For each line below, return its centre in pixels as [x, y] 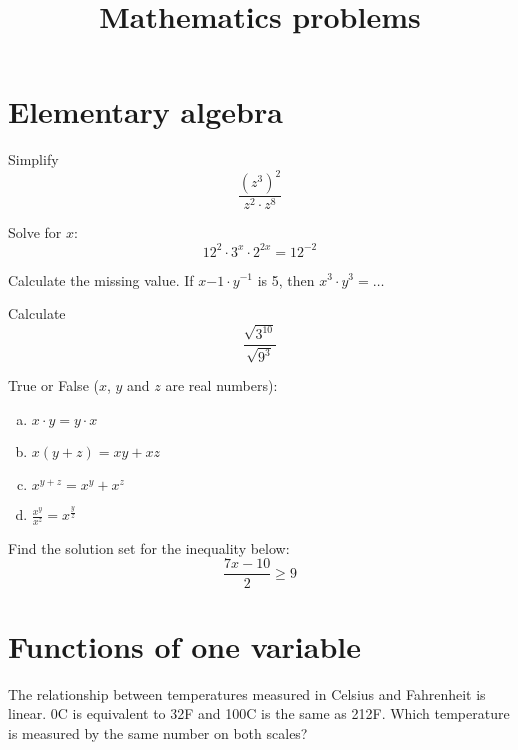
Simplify [33, 159]
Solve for [35, 232]
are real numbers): [221, 385]
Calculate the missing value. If [101, 279]
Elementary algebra [145, 111]
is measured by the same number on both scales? [158, 732]
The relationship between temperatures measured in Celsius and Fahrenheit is [247, 693]
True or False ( [53, 385]
